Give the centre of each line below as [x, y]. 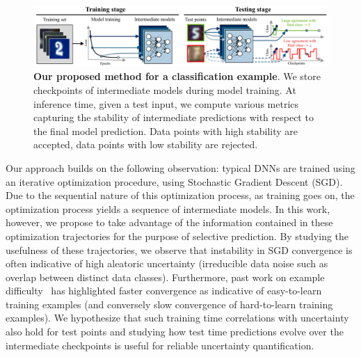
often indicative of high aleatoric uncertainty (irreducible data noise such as [167, 263]
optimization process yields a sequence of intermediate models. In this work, [168, 208]
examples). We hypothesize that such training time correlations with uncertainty [177, 318]
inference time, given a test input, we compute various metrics [166, 103]
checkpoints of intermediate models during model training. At [165, 89]
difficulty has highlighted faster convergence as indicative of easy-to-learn [164, 291]
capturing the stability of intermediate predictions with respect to [174, 117]
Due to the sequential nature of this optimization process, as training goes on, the [180, 195]
